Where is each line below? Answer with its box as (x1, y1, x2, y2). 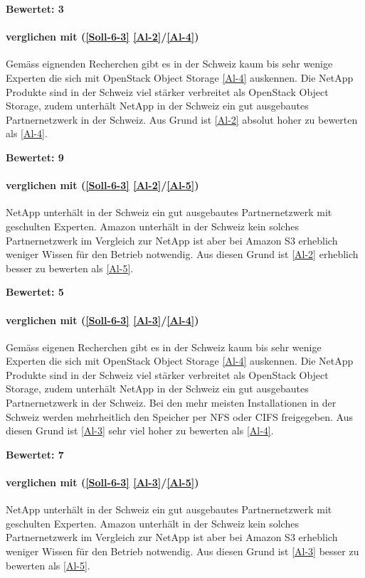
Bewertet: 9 (6, 149, 64, 164)
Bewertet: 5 (6, 284, 64, 299)
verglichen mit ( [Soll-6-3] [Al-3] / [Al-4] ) (6, 312, 199, 327)
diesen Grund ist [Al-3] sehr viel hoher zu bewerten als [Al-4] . (6, 423, 274, 438)
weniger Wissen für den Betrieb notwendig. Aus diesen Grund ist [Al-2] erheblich (6, 247, 359, 262)
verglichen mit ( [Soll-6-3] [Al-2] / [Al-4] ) (6, 29, 199, 44)
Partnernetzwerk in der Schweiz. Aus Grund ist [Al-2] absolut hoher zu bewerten (6, 112, 358, 127)
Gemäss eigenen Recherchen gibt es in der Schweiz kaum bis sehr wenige (6, 339, 322, 354)
